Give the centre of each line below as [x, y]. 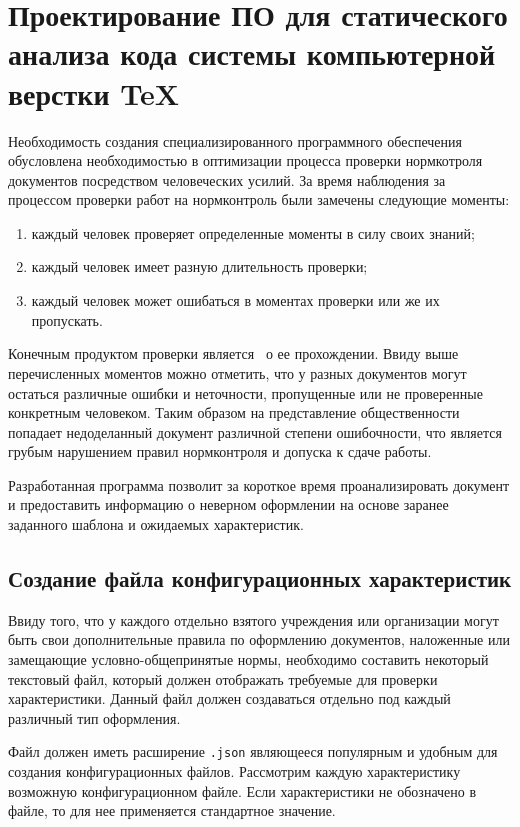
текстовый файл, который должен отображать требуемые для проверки [223, 678]
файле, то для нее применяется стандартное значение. [172, 810]
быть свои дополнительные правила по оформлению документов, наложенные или [259, 639]
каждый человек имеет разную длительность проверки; [199, 266]
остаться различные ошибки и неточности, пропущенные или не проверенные [245, 392]
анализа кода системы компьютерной [252, 53]
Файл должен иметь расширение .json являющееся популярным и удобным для [253, 751]
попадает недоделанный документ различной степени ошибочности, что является [255, 431]
